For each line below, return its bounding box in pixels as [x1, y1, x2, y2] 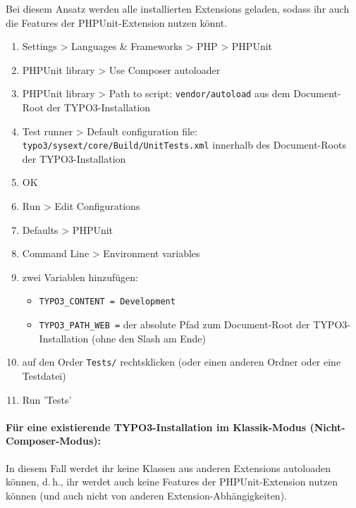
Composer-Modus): [6, 433, 102, 448]
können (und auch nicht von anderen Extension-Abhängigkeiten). [6, 488, 287, 502]
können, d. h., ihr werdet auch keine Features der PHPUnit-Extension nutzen [6, 474, 338, 489]
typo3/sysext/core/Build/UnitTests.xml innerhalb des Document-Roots [22, 137, 346, 152]
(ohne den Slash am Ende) [91, 330, 207, 345]
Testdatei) [22, 368, 66, 383]
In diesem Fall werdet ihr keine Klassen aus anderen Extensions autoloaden [6, 460, 331, 475]
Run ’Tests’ [22, 392, 72, 407]
